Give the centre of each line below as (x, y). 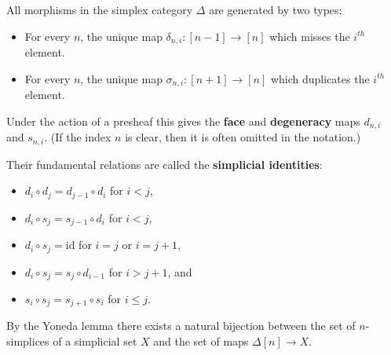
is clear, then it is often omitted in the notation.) (243, 137)
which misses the (310, 36)
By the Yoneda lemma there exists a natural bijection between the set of (181, 326)
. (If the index (78, 137)
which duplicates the (320, 78)
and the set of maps (201, 341)
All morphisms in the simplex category (100, 9)
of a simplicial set (95, 341)
